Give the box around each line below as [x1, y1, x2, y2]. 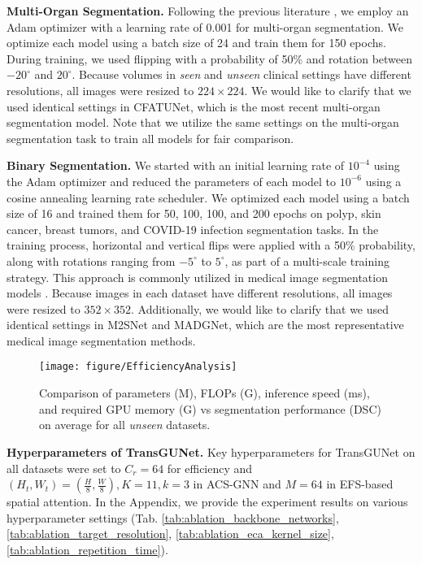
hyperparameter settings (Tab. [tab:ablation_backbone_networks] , [7, 509, 339, 526]
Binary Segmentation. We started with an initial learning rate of [7, 157, 345, 174]
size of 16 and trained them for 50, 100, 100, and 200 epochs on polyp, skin [7, 205, 381, 222]
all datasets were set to [7, 459, 121, 476]
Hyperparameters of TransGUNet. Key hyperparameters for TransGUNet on [7, 443, 415, 460]
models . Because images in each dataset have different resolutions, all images [7, 284, 393, 302]
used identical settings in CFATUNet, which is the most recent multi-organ [7, 98, 381, 115]
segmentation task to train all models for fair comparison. [7, 129, 294, 146]
